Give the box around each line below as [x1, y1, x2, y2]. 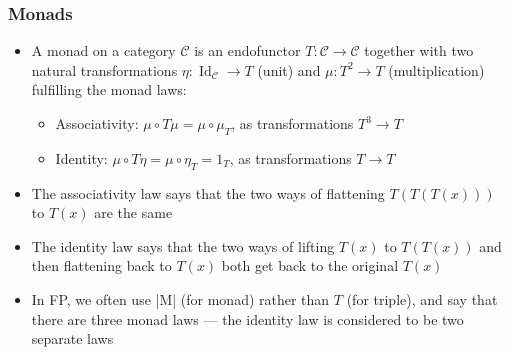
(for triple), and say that [346, 288, 498, 309]
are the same [94, 202, 173, 223]
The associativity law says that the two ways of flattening [31, 182, 385, 203]
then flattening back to [31, 255, 172, 276]
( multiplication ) [388, 59, 485, 80]
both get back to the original [221, 255, 399, 276]
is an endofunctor [194, 40, 301, 61]
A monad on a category [31, 40, 176, 61]
